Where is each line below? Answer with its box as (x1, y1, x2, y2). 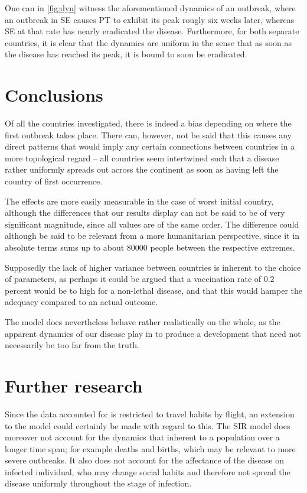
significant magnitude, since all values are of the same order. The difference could (5, 218, 299, 230)
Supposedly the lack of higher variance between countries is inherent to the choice (5, 261, 301, 273)
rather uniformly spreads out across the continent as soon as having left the (5, 163, 279, 176)
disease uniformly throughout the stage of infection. (5, 477, 192, 489)
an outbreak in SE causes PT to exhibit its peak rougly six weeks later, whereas (5, 13, 295, 25)
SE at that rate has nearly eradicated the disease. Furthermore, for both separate (5, 25, 299, 37)
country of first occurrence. (5, 175, 103, 187)
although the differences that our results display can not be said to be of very (5, 206, 285, 219)
